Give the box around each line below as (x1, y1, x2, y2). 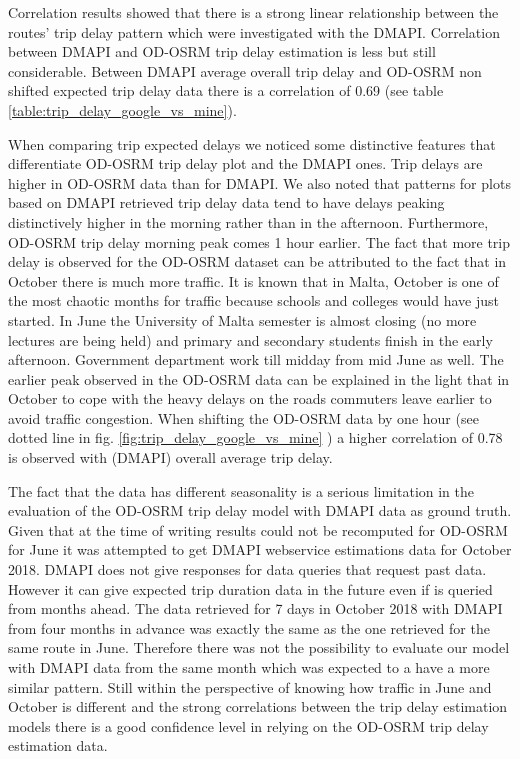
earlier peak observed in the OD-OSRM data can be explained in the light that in (8, 368, 510, 389)
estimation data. (8, 735, 108, 756)
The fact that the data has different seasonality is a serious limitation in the (8, 480, 475, 501)
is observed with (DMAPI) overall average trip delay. (8, 447, 333, 468)
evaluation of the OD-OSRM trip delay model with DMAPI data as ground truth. (8, 500, 512, 521)
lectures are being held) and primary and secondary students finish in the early (8, 329, 493, 350)
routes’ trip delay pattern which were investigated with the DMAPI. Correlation (8, 21, 500, 42)
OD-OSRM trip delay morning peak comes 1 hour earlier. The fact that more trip (8, 231, 511, 252)
